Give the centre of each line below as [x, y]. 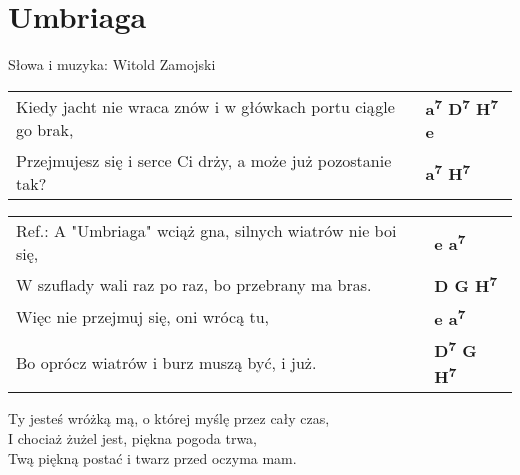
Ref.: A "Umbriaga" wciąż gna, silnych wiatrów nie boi [206, 231]
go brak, [45, 130]
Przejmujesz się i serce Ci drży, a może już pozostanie [204, 161]
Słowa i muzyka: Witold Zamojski [112, 64]
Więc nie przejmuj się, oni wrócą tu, [143, 317]
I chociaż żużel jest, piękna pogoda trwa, [132, 437]
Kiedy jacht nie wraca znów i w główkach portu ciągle [205, 107]
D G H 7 [466, 284]
